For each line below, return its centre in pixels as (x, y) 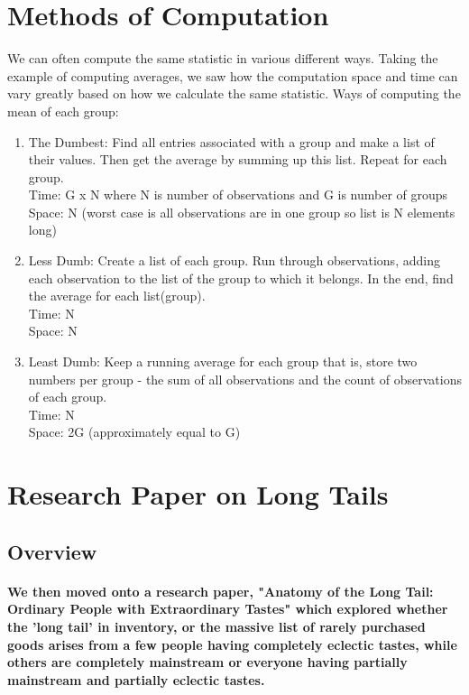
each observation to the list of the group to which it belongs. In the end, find (241, 278)
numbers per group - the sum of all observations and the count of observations (245, 379)
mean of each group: (63, 111)
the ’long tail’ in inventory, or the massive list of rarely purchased (216, 626)
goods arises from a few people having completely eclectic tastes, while (232, 644)
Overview (52, 551)
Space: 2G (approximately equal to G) (134, 432)
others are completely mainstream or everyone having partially (207, 662)
